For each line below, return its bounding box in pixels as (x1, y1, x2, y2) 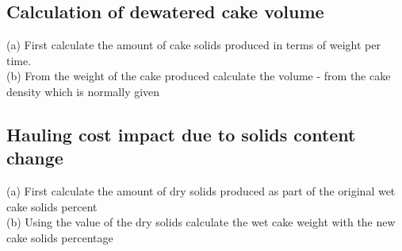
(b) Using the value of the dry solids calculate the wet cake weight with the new (6, 214, 396, 230)
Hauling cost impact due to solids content (6, 122, 356, 146)
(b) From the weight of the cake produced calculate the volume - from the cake (6, 68, 391, 84)
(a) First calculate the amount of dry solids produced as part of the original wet (6, 183, 396, 199)
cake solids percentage (6, 229, 113, 245)
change (6, 145, 63, 170)
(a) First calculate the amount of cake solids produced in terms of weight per (6, 37, 381, 53)
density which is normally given (6, 83, 160, 99)
